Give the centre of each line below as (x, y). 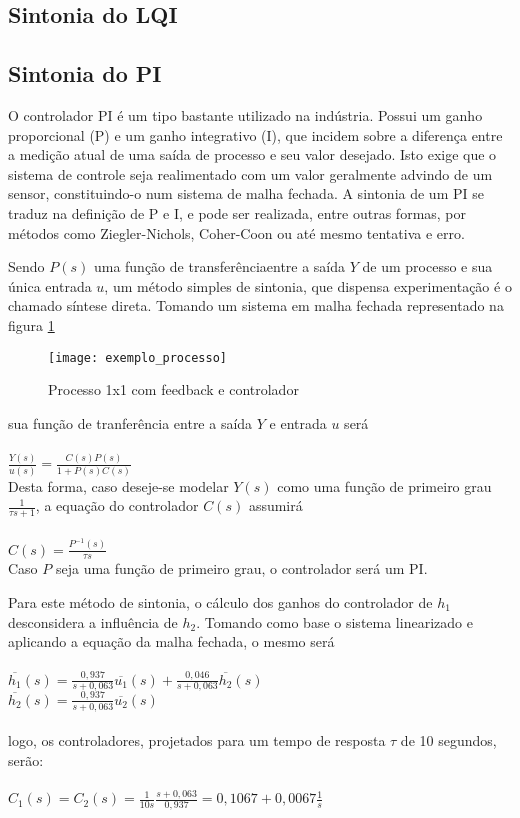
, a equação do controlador (117, 505)
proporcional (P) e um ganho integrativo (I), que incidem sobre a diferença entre (255, 134)
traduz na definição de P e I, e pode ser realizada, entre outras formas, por (237, 212)
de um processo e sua (427, 266)
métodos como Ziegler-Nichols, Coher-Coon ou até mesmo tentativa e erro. (236, 232)
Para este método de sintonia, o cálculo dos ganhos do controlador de (220, 601)
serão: (26, 759)
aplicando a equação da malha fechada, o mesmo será (171, 641)
